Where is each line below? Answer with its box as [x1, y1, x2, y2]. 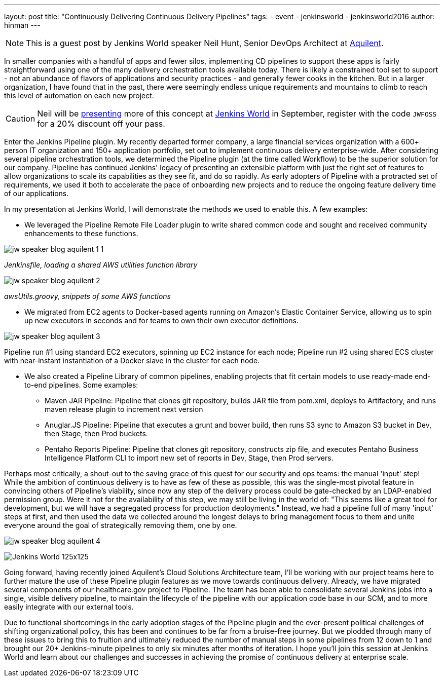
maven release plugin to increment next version [45, 405, 203, 413]
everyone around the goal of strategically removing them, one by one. [4, 521, 237, 529]
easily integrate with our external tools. [4, 602, 134, 611]
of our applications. [4, 189, 69, 198]
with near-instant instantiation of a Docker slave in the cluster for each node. [4, 356, 260, 365]
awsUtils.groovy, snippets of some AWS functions [4, 292, 171, 300]
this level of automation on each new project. [4, 91, 154, 100]
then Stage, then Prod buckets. [45, 429, 148, 438]
